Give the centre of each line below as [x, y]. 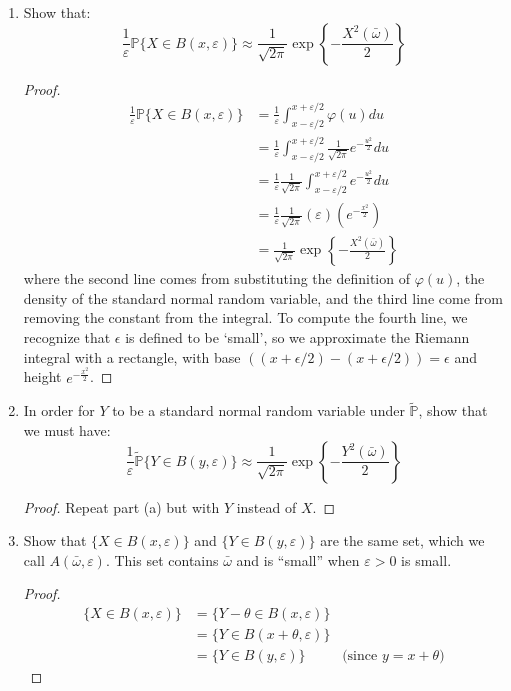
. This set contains [162, 559]
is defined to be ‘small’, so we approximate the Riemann [297, 337]
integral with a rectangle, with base [132, 356]
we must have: [67, 430]
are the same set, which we [402, 540]
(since [360, 656]
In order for [59, 410]
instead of [266, 506]
